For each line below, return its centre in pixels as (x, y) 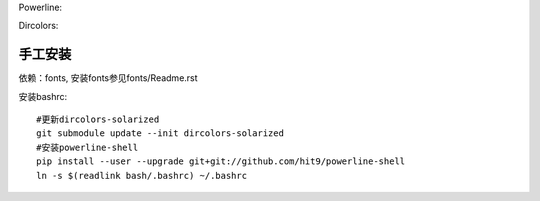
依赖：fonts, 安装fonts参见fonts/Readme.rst (108, 78)
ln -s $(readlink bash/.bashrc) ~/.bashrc (142, 175)
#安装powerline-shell (87, 147)
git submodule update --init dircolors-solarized (160, 133)
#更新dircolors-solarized (98, 119)
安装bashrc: (43, 96)
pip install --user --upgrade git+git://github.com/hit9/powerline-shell (221, 161)
